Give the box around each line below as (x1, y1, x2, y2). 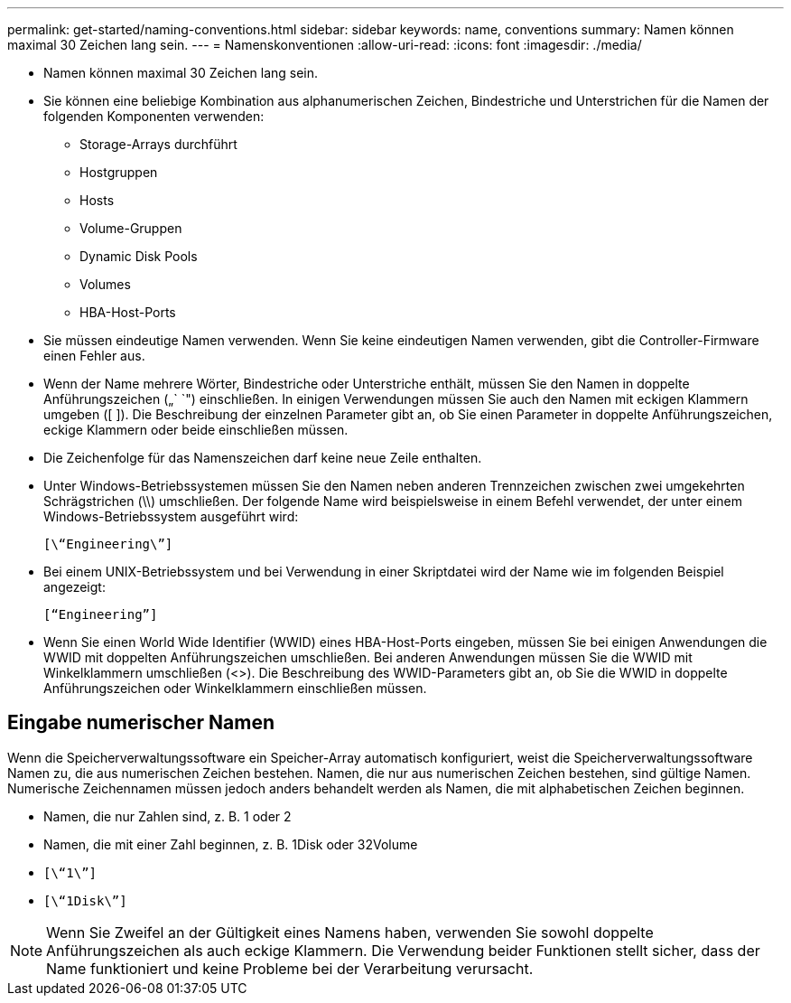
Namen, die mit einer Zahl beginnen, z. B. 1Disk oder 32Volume (43, 836, 418, 852)
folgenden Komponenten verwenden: (43, 108, 265, 124)
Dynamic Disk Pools (79, 248, 198, 264)
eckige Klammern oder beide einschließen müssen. (43, 422, 349, 437)
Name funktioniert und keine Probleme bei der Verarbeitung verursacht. (46, 959, 534, 978)
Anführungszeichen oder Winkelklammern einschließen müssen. (43, 680, 427, 696)
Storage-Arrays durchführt (79, 136, 237, 152)
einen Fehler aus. (43, 348, 145, 363)
